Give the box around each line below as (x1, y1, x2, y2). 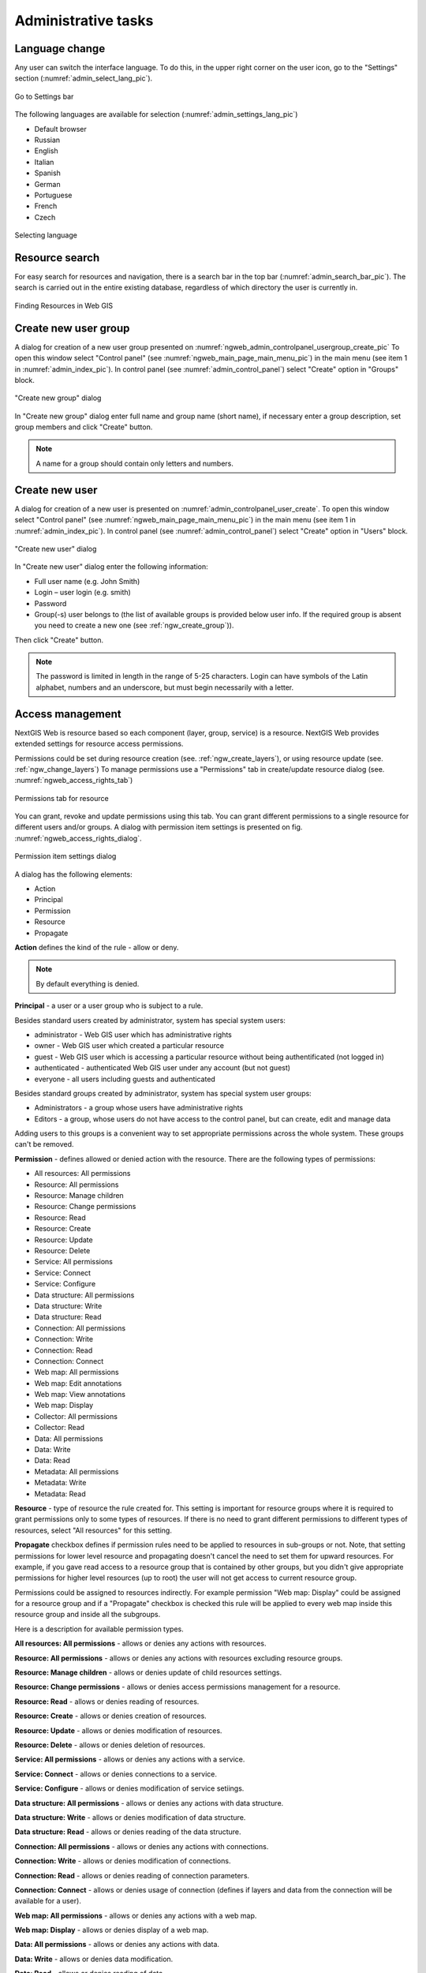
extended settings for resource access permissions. (14, 739, 184, 749)
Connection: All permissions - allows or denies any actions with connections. (14, 1841, 269, 1851)
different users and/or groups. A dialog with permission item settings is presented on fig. (14, 822, 303, 832)
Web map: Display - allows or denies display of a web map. (14, 1926, 209, 1935)
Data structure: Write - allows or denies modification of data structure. (14, 1812, 246, 1822)
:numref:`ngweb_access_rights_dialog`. (14, 833, 142, 843)
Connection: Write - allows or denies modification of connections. (14, 1856, 231, 1866)
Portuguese (34, 190, 73, 200)
